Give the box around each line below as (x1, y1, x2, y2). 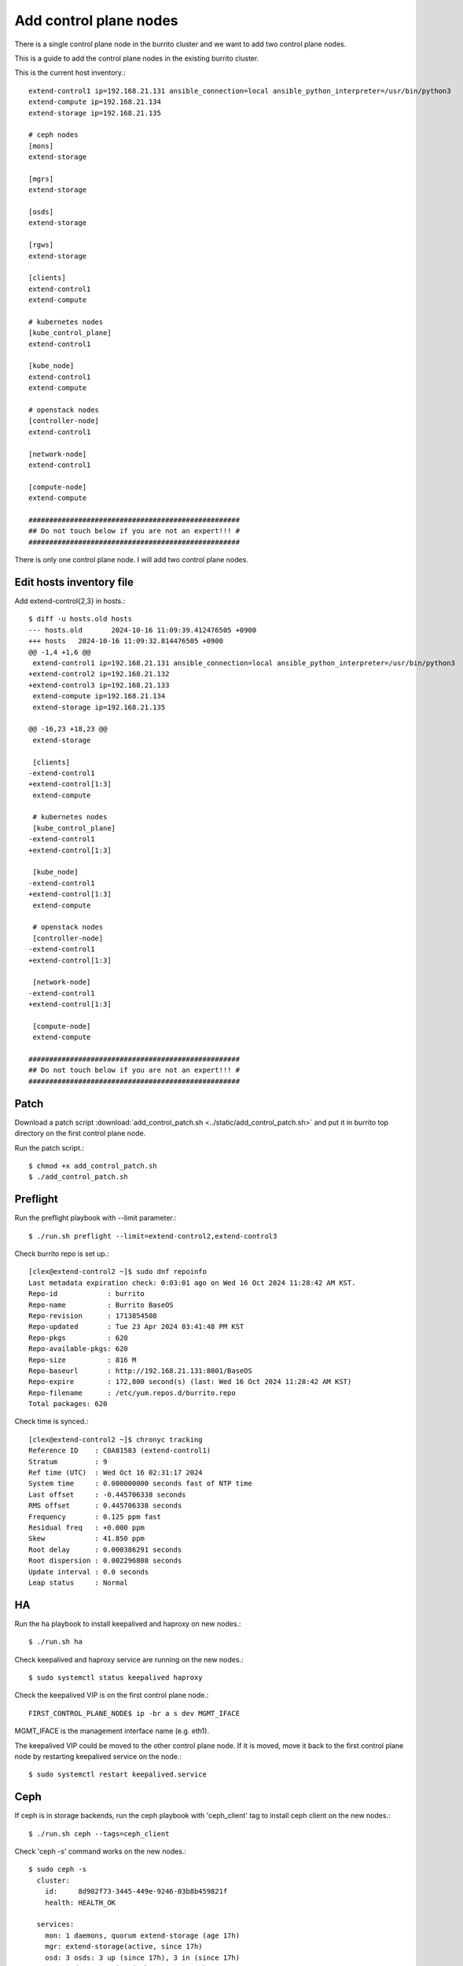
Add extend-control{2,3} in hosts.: (14, 596, 126, 606)
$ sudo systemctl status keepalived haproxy (28, 1673, 204, 1682)
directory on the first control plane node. (14, 1128, 146, 1138)
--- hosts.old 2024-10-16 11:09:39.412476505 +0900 (28, 625, 257, 635)
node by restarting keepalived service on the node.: (14, 1751, 182, 1761)
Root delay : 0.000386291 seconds (28, 1545, 182, 1554)
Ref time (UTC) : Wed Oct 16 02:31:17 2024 (28, 1468, 204, 1478)
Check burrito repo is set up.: (14, 1249, 110, 1258)
